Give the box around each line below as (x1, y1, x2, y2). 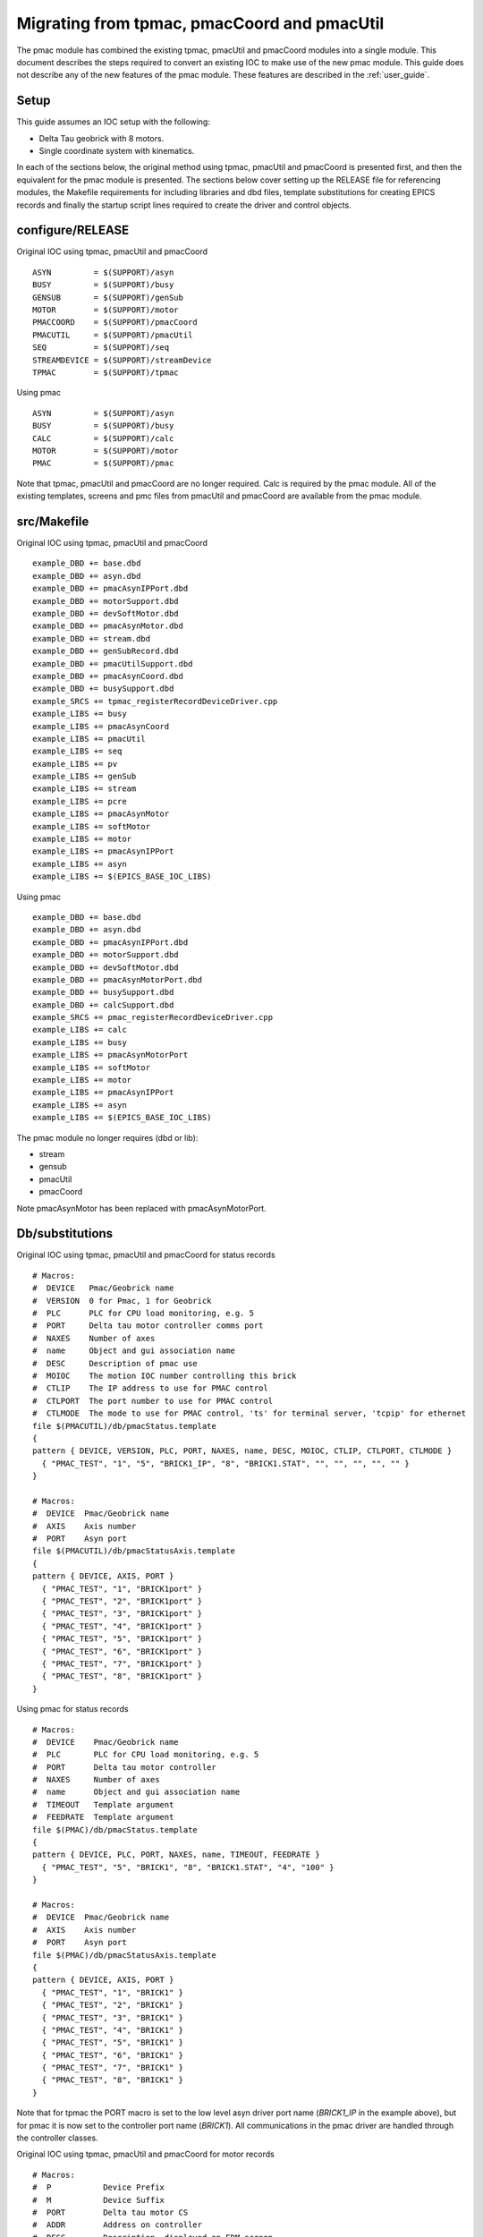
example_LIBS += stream (32, 784, 137, 794)
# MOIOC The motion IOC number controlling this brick (32, 1370, 297, 1381)
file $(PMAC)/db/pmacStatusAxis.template (32, 1950, 216, 1960)
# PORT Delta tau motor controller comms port (32, 1321, 264, 1331)
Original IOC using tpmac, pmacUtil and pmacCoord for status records (16, 1249, 276, 1261)
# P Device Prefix (32, 2182, 165, 2192)
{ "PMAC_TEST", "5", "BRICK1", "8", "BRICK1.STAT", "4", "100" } (41, 1862, 335, 1872)
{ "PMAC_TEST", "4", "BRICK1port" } (41, 1620, 203, 1631)
